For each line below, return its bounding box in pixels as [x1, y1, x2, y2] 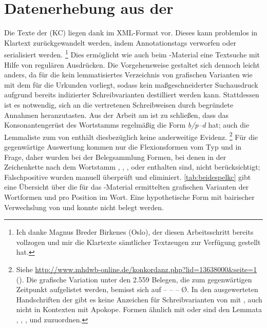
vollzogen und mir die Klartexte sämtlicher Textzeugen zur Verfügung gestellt [16, 236, 261, 247]
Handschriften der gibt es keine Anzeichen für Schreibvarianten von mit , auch [16, 294, 262, 304]
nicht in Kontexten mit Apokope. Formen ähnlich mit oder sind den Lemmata [16, 304, 262, 315]
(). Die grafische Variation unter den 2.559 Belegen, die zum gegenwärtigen [16, 274, 252, 284]
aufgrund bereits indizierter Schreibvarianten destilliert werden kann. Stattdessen [4, 89, 259, 100]
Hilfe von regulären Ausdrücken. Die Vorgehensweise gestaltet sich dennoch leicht [4, 59, 260, 70]
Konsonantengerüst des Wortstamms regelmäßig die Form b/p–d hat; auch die [4, 119, 250, 130]
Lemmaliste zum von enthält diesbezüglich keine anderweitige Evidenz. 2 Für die [4, 130, 258, 142]
